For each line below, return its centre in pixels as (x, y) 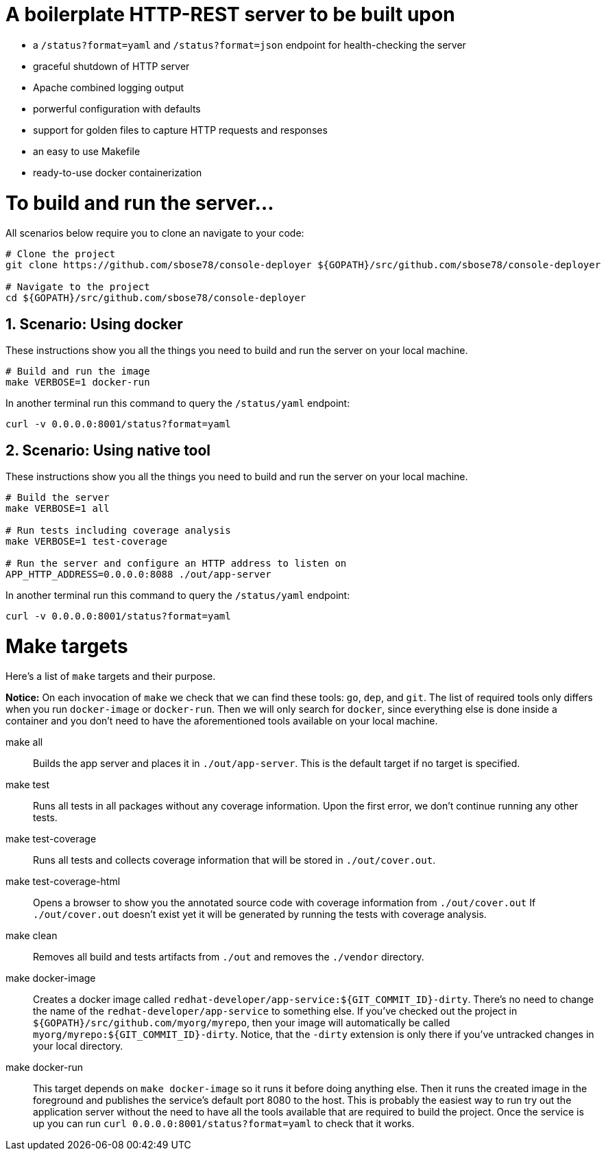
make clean (32, 936)
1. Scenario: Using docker (94, 324)
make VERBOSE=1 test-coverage (87, 541)
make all (24, 742)
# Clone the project (61, 254)
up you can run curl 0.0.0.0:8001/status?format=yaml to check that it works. (224, 1124)
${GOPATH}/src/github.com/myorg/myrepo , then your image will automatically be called (242, 1023)
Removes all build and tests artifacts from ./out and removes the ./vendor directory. (229, 957)
